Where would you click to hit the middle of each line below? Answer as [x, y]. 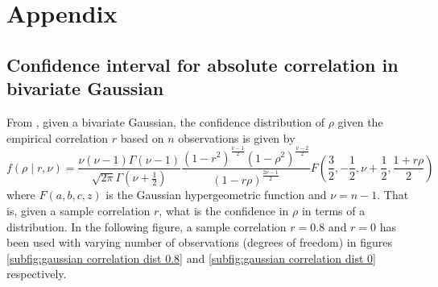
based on [142, 137]
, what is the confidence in [224, 210]
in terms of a [333, 210]
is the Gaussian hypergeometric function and [216, 195]
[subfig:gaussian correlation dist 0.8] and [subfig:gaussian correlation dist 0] [191, 258]
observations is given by [237, 137]
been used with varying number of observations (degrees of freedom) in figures [199, 242]
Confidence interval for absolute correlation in [202, 64]
